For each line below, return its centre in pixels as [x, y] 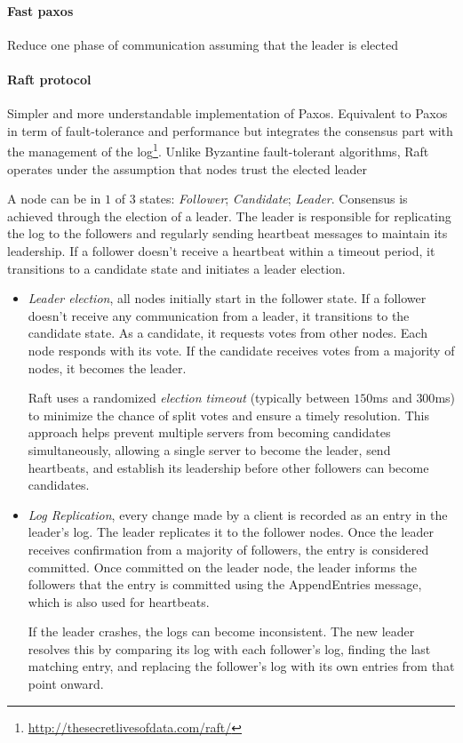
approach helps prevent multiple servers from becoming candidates [209, 432]
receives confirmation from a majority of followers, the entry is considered [228, 549]
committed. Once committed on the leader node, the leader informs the [223, 567]
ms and [392, 398]
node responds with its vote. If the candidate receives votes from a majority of [241, 350]
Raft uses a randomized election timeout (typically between [189, 398]
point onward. [66, 684]
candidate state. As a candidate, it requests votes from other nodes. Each [228, 333]
